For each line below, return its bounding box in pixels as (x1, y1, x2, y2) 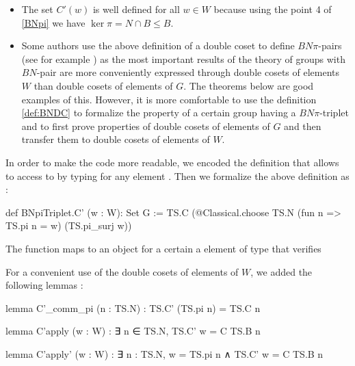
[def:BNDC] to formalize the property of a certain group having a (21, 105, 296, 120)
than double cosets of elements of (34, 78, 173, 92)
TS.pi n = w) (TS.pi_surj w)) (5, 218, 132, 233)
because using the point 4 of (213, 2, 332, 16)
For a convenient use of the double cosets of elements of (5, 264, 239, 278)
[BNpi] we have (21, 15, 86, 29)
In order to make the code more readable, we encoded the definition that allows (5, 155, 339, 169)
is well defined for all (92, 2, 180, 16)
